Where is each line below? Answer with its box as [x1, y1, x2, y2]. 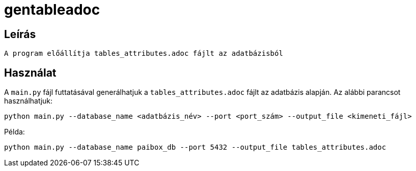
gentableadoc [4, 1, 100, 18]
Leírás [4, 27, 36, 41]
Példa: [4, 127, 25, 136]
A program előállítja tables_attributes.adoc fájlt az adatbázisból [4, 49, 283, 58]
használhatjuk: [4, 96, 53, 106]
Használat [4, 66, 57, 79]
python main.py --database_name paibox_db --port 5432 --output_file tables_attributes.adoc [4, 143, 386, 152]
